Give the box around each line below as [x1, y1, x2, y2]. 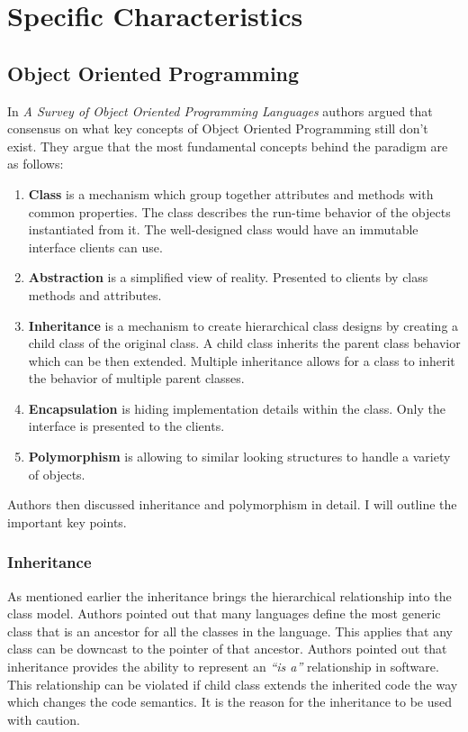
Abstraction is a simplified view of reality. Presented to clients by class [28, 268, 428, 287]
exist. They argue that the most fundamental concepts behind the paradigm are [7, 136, 448, 155]
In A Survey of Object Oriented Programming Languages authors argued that [7, 101, 433, 120]
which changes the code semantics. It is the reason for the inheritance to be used [7, 692, 453, 711]
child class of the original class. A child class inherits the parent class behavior [28, 334, 461, 352]
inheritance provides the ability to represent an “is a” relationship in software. [7, 657, 439, 676]
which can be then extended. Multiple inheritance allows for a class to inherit [28, 351, 455, 370]
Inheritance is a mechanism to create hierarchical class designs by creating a [28, 316, 459, 334]
